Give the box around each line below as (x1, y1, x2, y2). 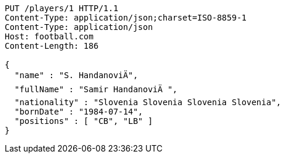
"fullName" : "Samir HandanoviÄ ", (14, 85, 178, 94)
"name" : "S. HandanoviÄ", (14, 70, 138, 80)
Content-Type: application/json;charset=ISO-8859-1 (5, 13, 247, 22)
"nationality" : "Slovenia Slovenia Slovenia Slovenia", (14, 98, 282, 107)
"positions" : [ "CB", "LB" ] (14, 116, 153, 126)
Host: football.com (5, 32, 94, 41)
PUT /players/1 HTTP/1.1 (5, 4, 118, 13)
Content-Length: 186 (5, 41, 99, 51)
